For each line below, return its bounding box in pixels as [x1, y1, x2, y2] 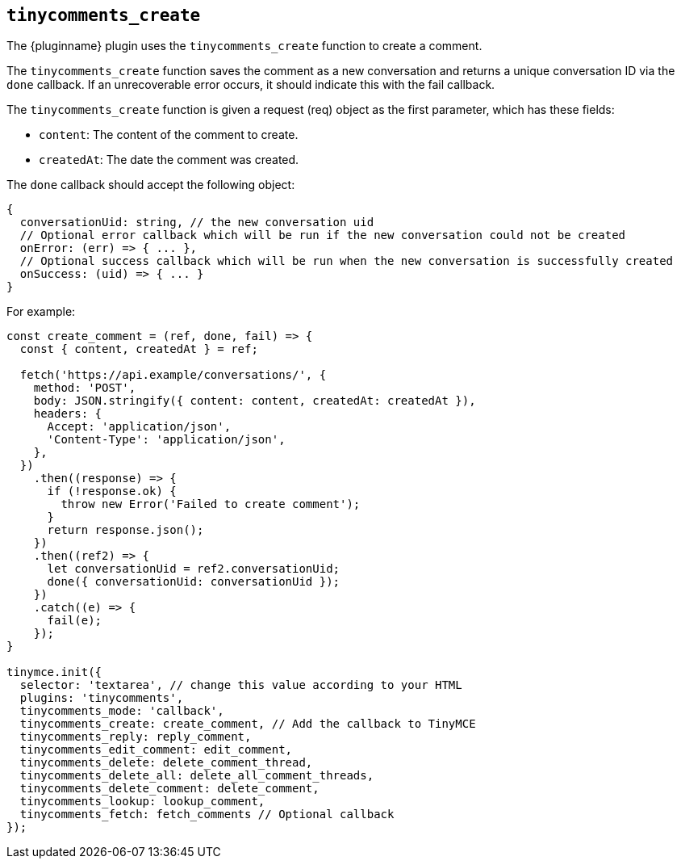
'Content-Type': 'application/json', [47, 433, 286, 447]
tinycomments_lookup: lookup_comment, [19, 795, 265, 808]
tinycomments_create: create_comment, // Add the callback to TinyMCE [19, 717, 476, 731]
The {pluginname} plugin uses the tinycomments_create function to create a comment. [6, 39, 483, 53]
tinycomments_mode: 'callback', [19, 704, 224, 718]
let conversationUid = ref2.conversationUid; [47, 562, 340, 576]
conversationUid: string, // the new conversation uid [19, 216, 374, 229]
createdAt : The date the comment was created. [39, 153, 299, 167]
